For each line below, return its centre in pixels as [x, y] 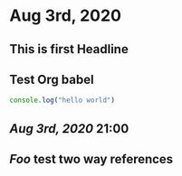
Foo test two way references [91, 159]
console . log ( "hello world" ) [62, 100]
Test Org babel [52, 79]
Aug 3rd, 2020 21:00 [69, 129]
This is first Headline [69, 49]
